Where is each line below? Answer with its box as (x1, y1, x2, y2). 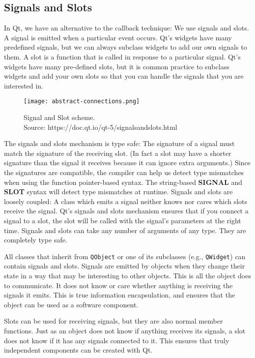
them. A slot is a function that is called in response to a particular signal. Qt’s (4, 51, 241, 61)
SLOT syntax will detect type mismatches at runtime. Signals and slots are (4, 186, 233, 197)
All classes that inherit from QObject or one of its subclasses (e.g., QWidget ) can (4, 251, 246, 261)
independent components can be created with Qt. (4, 345, 153, 355)
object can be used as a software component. (4, 299, 139, 309)
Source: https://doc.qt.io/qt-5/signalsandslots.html (24, 121, 177, 132)
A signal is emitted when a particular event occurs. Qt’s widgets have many (4, 32, 232, 42)
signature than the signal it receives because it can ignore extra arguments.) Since (4, 157, 251, 168)
